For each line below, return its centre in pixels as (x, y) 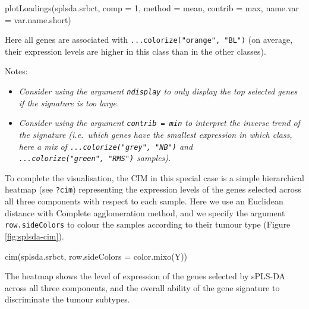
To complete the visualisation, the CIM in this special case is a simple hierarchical (154, 177)
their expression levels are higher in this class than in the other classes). (135, 51)
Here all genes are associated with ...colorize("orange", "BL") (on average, (149, 40)
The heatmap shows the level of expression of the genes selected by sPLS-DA (145, 276)
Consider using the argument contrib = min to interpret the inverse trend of (159, 123)
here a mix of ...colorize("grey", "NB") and (106, 146)
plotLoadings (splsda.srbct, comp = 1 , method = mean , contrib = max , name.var (152, 8)
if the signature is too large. (69, 103)
